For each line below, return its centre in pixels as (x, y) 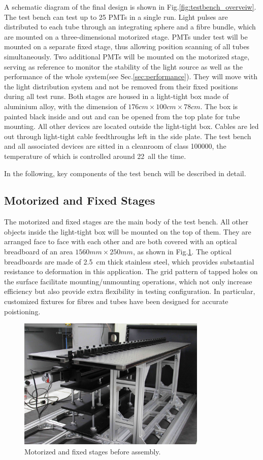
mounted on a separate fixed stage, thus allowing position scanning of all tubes (127, 46)
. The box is (219, 106)
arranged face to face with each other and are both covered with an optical (121, 241)
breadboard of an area (39, 252)
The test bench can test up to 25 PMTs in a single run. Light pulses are (116, 17)
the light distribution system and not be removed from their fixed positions (121, 86)
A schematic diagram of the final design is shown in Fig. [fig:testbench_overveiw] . (130, 7)
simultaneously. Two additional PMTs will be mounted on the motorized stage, (127, 56)
